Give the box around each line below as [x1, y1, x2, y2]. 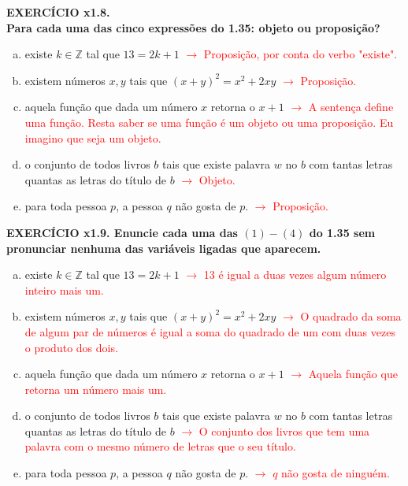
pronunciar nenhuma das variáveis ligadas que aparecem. [6, 239, 321, 256]
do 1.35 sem [309, 224, 376, 240]
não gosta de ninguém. [281, 465, 390, 481]
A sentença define [308, 98, 394, 115]
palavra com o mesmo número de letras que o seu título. [24, 438, 296, 454]
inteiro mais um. [24, 281, 104, 298]
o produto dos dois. [24, 339, 118, 355]
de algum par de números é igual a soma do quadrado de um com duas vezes [24, 323, 395, 339]
